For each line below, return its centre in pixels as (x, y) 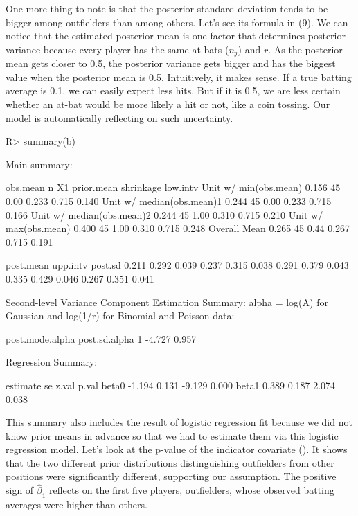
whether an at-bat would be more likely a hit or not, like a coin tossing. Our (168, 104)
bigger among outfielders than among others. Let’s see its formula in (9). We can (177, 22)
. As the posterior (305, 49)
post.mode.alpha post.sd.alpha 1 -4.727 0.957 (101, 338)
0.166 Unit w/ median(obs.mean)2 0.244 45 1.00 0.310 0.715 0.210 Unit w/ (164, 214)
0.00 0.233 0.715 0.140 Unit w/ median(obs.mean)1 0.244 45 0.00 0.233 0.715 (169, 201)
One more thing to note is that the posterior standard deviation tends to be (167, 8)
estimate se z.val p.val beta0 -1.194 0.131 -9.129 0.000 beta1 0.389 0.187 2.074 (171, 385)
